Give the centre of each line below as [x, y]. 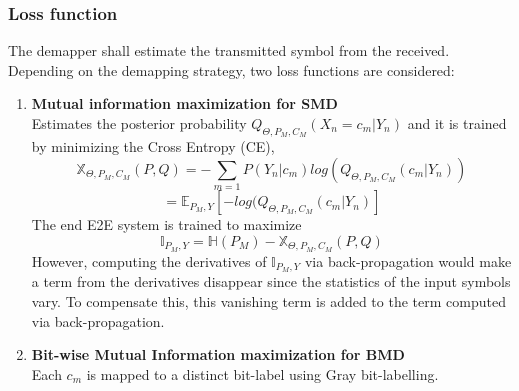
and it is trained [457, 123]
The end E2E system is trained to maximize [166, 224]
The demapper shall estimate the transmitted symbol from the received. [229, 50]
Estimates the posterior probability [139, 123]
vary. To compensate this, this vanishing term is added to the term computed [268, 301]
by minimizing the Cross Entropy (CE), [153, 146]
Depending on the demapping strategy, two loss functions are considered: [231, 69]
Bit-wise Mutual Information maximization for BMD [218, 354]
